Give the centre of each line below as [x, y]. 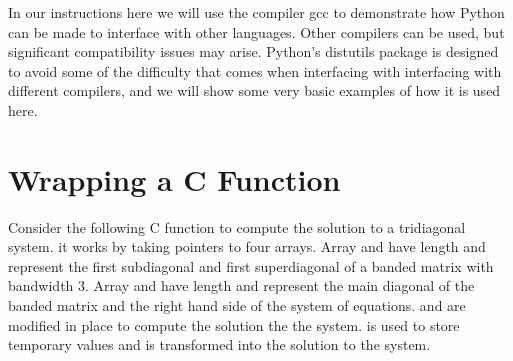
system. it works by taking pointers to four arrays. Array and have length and [247, 246]
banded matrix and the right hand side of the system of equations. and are [237, 305]
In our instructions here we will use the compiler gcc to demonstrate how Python [256, 12]
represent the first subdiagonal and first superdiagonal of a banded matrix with [251, 265]
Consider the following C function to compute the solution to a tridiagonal [237, 226]
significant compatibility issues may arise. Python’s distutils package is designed [253, 51]
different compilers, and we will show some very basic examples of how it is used [254, 90]
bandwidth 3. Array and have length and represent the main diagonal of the [241, 285]
